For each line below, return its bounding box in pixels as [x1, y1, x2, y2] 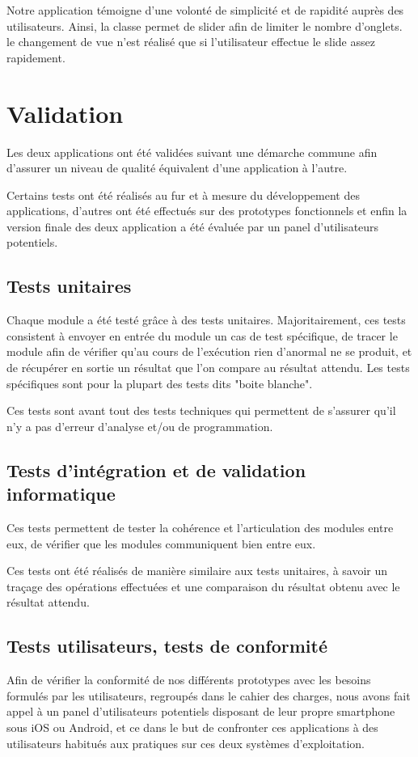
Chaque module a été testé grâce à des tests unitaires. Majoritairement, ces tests [6, 311, 406, 328]
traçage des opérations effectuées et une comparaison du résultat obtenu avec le [6, 577, 400, 594]
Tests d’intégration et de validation [6, 457, 306, 482]
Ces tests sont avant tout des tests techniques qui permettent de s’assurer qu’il [6, 402, 396, 419]
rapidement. [6, 49, 65, 66]
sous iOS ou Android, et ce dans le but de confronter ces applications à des [6, 718, 378, 735]
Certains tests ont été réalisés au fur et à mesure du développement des [6, 186, 360, 203]
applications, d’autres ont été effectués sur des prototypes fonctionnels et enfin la [6, 202, 407, 219]
